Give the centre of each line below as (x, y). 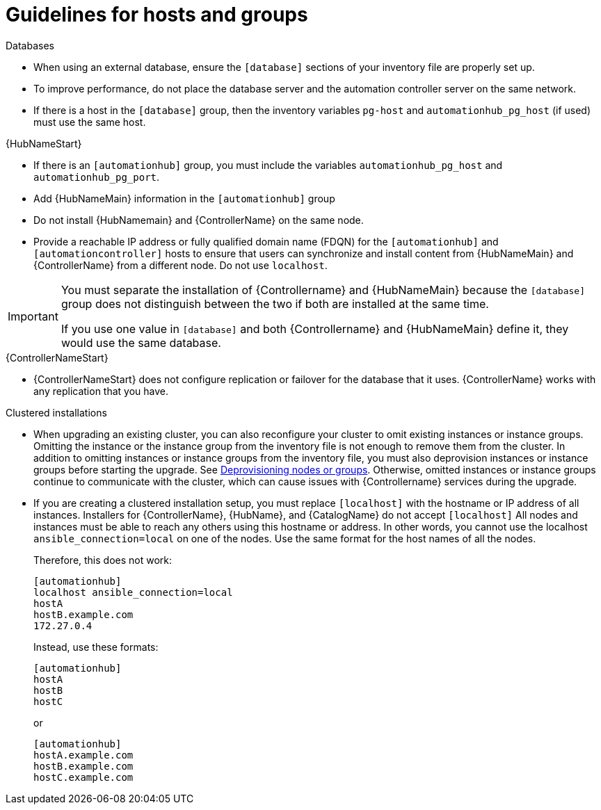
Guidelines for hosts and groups (157, 15)
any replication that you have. (101, 391)
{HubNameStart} (44, 143)
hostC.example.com (83, 777)
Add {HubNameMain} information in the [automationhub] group (184, 198)
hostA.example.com (83, 755)
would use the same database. (141, 342)
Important (33, 316)
